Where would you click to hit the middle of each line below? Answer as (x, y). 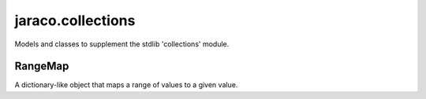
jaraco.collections (75, 20)
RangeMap (42, 66)
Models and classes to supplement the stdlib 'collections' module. (122, 44)
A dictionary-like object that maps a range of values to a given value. (126, 85)
